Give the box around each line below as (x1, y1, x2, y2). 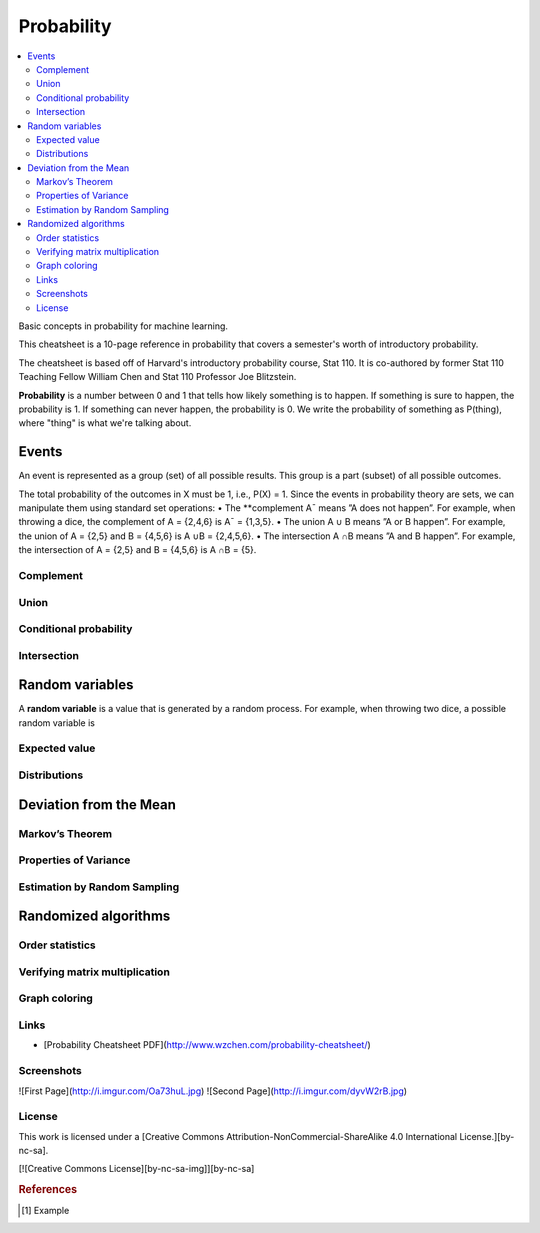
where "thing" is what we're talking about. (18, 417, 192, 429)
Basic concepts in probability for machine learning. (18, 320, 229, 332)
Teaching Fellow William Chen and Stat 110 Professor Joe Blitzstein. (18, 371, 297, 383)
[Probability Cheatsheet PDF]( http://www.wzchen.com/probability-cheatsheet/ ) (43, 1039, 372, 1051)
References (18, 1183, 78, 1197)
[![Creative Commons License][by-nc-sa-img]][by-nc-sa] (18, 1163, 255, 1175)
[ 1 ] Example (21, 1204, 70, 1216)
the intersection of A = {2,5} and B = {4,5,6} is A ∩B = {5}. (18, 544, 257, 556)
